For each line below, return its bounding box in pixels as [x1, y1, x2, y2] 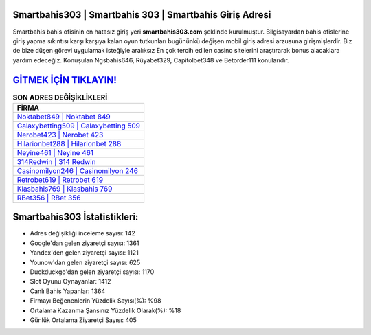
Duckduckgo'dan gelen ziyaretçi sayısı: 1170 [30, 268, 155, 276]
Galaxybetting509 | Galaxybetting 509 [16, 121, 141, 130]
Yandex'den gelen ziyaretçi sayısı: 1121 [30, 249, 139, 257]
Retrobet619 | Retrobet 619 [16, 175, 103, 185]
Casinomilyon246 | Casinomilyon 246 [16, 165, 139, 175]
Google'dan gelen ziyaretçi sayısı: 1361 [30, 239, 139, 247]
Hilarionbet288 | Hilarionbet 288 [16, 139, 122, 148]
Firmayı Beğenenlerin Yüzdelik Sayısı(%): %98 [30, 297, 161, 305]
